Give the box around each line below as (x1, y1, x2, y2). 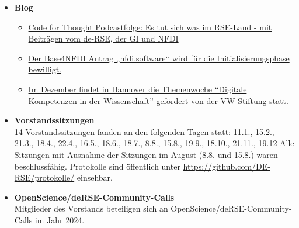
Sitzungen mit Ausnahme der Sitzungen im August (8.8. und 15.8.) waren (14, 148, 278, 160)
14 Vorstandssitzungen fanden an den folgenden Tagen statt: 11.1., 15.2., (14, 125, 274, 137)
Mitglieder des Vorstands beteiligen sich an (14, 202, 168, 215)
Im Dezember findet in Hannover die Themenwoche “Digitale (28, 82, 247, 95)
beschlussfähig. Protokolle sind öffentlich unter (14, 160, 180, 172)
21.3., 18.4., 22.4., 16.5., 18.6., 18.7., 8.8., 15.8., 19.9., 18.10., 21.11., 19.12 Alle (14, 137, 294, 149)
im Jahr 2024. (34, 213, 85, 226)
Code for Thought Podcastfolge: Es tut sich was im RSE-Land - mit (28, 20, 272, 33)
